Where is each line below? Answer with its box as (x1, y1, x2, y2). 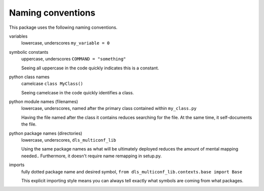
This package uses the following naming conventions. (9, 24, 117, 30)
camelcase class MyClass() (21, 81, 83, 86)
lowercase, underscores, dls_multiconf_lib (21, 137, 116, 143)
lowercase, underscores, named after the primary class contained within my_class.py (21, 106, 197, 111)
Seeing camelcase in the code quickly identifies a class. (21, 89, 134, 95)
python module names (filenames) (9, 99, 78, 105)
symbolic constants (9, 49, 48, 55)
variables (9, 33, 28, 39)
